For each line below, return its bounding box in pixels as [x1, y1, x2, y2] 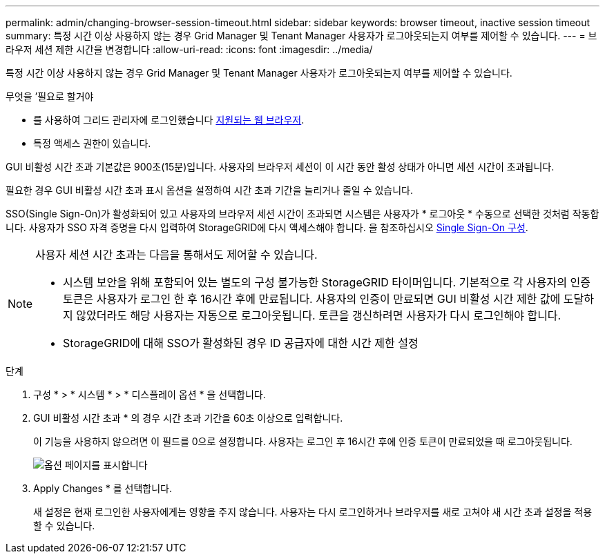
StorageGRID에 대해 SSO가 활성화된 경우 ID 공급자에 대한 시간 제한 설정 [63, 336, 419, 350]
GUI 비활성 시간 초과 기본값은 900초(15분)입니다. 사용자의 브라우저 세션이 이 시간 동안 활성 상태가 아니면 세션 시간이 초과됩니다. [6, 161, 555, 173]
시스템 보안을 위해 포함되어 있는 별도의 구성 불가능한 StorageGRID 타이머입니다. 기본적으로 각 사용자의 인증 [63, 275, 590, 289]
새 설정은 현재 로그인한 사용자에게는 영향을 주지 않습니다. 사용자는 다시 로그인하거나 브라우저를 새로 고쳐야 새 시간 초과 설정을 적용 [33, 506, 593, 518]
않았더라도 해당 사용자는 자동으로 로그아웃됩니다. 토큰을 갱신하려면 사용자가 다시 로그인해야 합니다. [76, 308, 561, 322]
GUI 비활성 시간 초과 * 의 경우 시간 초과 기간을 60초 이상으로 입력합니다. [33, 412, 343, 424]
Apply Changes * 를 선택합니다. [33, 482, 172, 494]
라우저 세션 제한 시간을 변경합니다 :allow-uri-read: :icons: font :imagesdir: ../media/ [6, 43, 373, 55]
